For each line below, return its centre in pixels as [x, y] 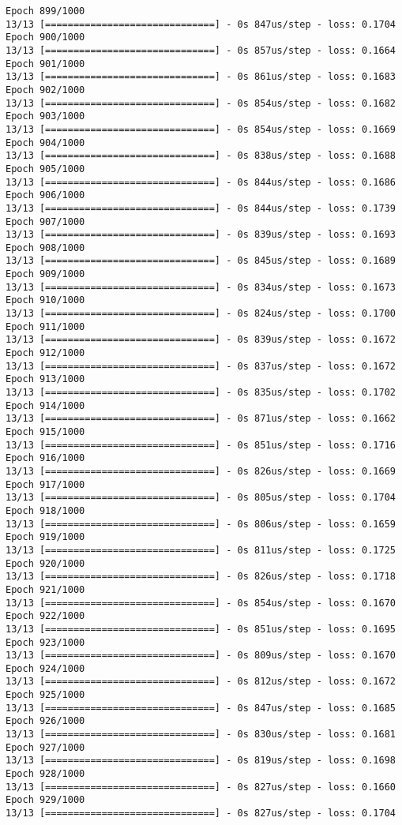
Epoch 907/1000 [45, 221]
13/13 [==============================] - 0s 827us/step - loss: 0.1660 [201, 787]
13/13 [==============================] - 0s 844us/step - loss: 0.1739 [201, 208]
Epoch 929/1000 [45, 800]
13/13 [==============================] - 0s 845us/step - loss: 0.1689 [201, 261]
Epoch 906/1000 [45, 195]
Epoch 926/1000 [45, 721]
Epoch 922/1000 [45, 616]
